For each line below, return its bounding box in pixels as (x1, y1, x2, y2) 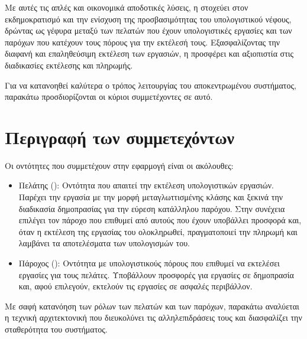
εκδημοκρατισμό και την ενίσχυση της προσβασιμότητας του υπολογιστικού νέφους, (5, 12, 292, 25)
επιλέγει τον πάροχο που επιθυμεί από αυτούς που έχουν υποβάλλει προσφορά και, (18, 214, 302, 226)
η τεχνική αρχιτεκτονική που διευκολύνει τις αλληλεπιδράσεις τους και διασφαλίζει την (5, 311, 302, 324)
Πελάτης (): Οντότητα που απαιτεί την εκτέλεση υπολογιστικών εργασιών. (18, 179, 274, 191)
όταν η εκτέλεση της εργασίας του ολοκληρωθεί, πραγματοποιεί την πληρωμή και (18, 225, 298, 237)
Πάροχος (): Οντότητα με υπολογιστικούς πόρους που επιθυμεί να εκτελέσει (18, 257, 280, 269)
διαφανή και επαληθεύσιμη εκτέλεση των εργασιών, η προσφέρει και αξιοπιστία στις (5, 47, 294, 60)
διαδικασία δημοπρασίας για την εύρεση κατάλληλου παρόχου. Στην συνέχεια (18, 202, 285, 214)
